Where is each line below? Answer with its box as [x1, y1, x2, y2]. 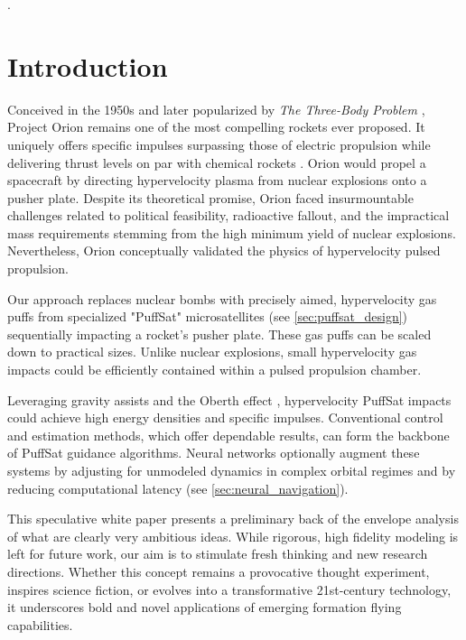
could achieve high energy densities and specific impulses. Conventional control [7, 408, 443, 427]
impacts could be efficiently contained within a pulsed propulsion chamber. [7, 360, 422, 379]
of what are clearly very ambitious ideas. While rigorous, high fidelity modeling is [7, 526, 459, 545]
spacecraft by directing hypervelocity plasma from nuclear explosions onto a [7, 171, 427, 190]
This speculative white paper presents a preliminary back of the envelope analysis [7, 509, 459, 528]
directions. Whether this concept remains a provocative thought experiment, [7, 561, 430, 580]
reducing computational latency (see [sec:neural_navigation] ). [7, 478, 349, 497]
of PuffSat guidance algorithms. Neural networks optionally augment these [7, 443, 420, 462]
